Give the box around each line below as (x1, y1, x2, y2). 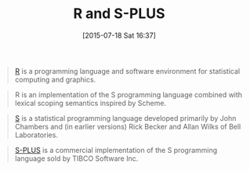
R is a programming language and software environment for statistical (14, 66, 241, 75)
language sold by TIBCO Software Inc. (14, 154, 139, 163)
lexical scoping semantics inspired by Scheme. (14, 98, 166, 107)
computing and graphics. (14, 75, 96, 84)
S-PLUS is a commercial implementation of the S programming (14, 145, 218, 155)
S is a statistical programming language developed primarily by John (14, 113, 237, 122)
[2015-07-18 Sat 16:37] (82, 31, 156, 40)
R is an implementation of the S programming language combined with (14, 89, 243, 99)
